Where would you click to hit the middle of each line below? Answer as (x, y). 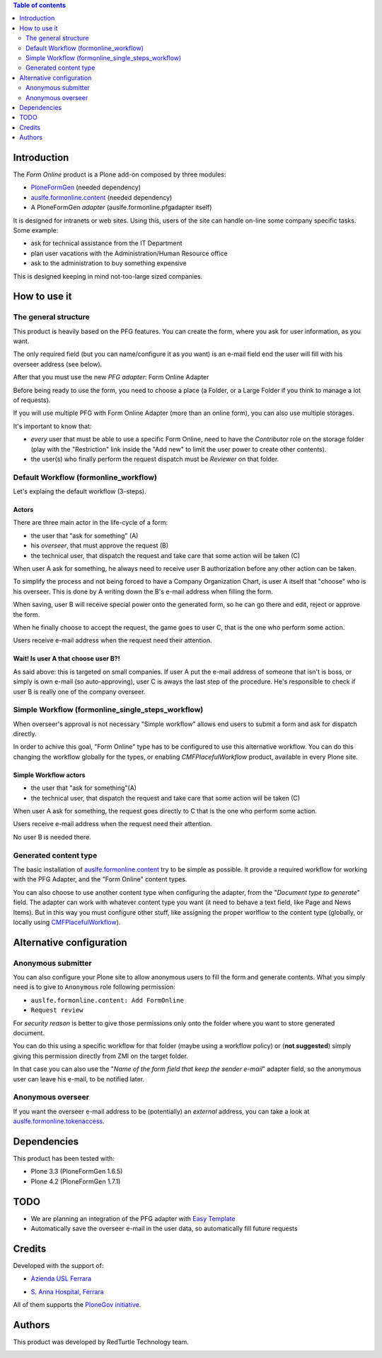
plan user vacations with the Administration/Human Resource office (129, 253)
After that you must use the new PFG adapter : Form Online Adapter (111, 377)
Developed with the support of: (58, 1266)
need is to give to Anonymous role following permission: (94, 987)
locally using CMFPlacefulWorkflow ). (67, 922)
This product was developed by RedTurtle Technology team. (101, 1342)
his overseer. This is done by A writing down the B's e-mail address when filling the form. (143, 591)
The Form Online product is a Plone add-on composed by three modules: (120, 174)
